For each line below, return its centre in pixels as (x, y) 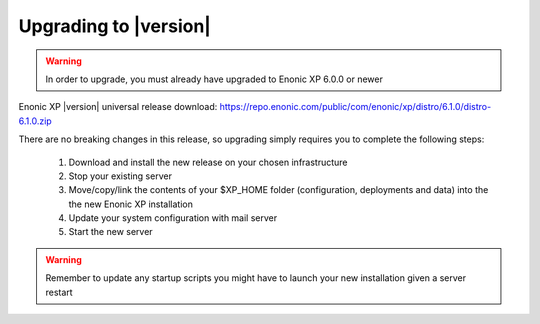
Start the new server (111, 232)
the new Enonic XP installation (131, 204)
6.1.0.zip (35, 121)
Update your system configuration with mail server (173, 218)
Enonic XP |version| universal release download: (118, 107)
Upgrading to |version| (115, 26)
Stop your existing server (120, 176)
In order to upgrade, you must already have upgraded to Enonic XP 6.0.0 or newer (214, 79)
